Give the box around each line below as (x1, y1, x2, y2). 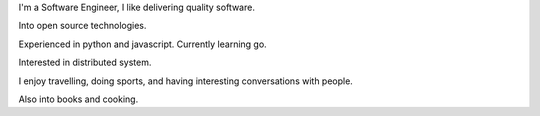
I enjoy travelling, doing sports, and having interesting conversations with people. (18, 75, 354, 87)
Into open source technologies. (18, 20, 147, 32)
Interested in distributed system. (18, 56, 152, 69)
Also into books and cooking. (18, 93, 139, 105)
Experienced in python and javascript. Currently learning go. (18, 38, 267, 50)
